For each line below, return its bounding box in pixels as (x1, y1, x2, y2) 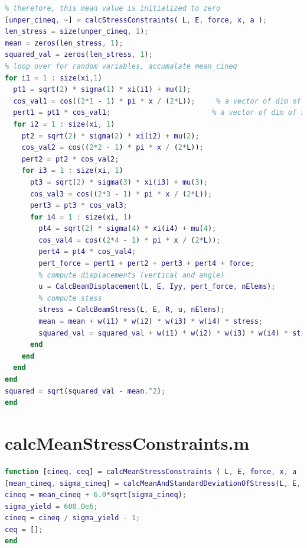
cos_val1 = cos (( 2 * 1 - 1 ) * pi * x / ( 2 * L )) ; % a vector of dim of (13, 96, 301, 105)
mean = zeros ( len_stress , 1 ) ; (5, 38, 123, 47)
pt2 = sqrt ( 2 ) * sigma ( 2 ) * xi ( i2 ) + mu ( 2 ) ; (21, 131, 200, 140)
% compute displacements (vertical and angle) (38, 270, 225, 279)
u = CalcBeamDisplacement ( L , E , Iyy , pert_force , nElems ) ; (38, 282, 276, 291)
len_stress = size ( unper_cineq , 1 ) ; (5, 27, 149, 36)
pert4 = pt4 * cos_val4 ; (38, 247, 136, 256)
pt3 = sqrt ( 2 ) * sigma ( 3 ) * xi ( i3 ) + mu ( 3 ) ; (30, 178, 208, 186)
